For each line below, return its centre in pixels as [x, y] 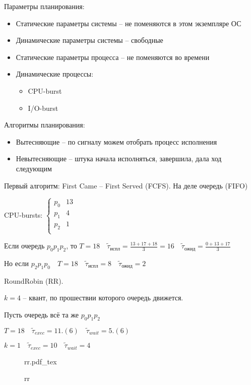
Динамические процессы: [55, 74]
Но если [17, 263]
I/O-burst [43, 108]
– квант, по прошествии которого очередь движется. [103, 298]
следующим [34, 168]
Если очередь [24, 246]
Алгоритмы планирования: [45, 125]
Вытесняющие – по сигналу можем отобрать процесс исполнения [116, 141]
